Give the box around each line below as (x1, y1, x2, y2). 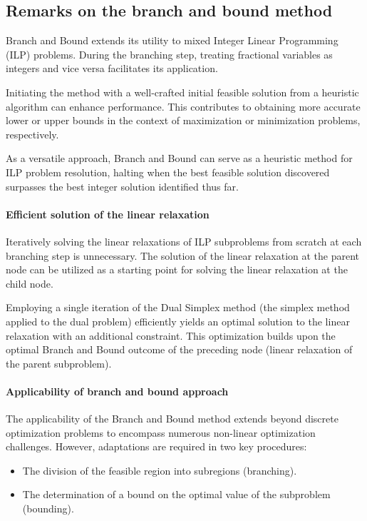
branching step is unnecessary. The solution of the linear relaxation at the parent (6, 248, 360, 263)
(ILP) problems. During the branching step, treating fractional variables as (6, 46, 333, 61)
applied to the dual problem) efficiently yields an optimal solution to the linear (6, 313, 350, 328)
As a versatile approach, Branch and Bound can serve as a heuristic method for (6, 151, 353, 166)
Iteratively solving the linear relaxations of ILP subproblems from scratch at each (6, 233, 362, 248)
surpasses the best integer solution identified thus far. (6, 178, 239, 193)
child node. (6, 275, 53, 290)
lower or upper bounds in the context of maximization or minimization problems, (6, 113, 361, 128)
